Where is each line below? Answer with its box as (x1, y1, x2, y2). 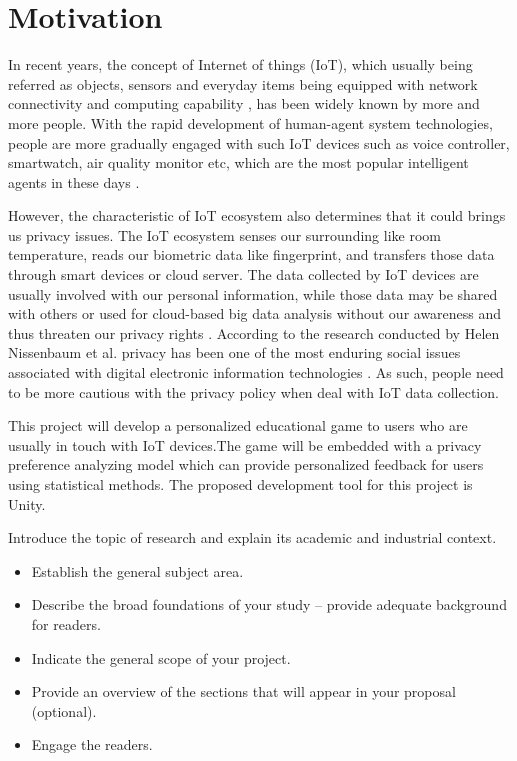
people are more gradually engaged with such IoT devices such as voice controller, (8, 132, 510, 153)
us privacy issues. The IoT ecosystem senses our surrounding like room (8, 224, 441, 245)
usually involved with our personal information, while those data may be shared (8, 283, 498, 304)
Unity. (8, 493, 46, 514)
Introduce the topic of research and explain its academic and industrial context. (8, 527, 497, 548)
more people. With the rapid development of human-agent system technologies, (8, 112, 493, 133)
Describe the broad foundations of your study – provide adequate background (31, 594, 507, 615)
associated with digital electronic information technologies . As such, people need (8, 362, 504, 383)
